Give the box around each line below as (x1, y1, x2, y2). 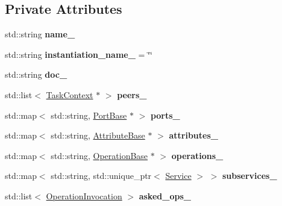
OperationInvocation (46, 189, 122, 202)
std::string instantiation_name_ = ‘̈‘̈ (5, 48, 152, 60)
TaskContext (46, 88, 93, 101)
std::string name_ (5, 28, 75, 40)
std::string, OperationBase (51, 149, 148, 161)
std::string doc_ (5, 68, 67, 81)
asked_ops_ (139, 189, 191, 202)
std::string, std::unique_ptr (51, 169, 152, 182)
